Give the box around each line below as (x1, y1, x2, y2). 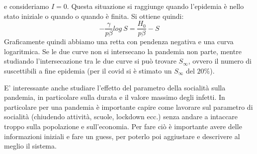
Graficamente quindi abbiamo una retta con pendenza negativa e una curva (4, 36, 234, 47)
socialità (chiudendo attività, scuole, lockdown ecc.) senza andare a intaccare (4, 111, 238, 122)
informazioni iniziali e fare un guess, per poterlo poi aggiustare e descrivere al (4, 131, 240, 141)
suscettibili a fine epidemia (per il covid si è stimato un (4, 66, 172, 76)
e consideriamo (4, 1, 49, 11)
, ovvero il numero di (188, 56, 252, 66)
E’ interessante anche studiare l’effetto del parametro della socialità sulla (4, 82, 226, 92)
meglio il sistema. (4, 141, 57, 151)
